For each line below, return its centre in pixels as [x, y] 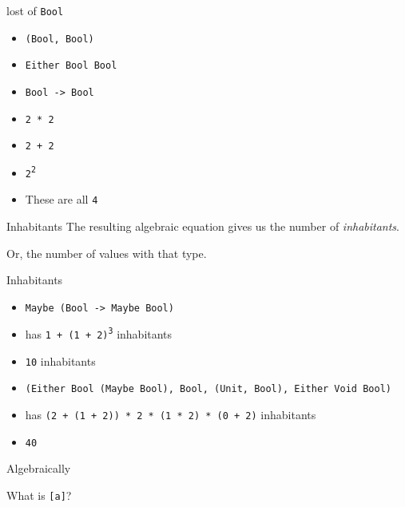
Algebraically [39, 468]
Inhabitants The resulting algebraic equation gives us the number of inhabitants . [203, 226]
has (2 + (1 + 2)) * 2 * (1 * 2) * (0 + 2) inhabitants [171, 414]
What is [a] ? [39, 495]
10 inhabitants [60, 360]
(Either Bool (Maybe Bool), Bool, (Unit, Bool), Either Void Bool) [208, 389]
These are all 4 [62, 199]
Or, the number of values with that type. [107, 253]
